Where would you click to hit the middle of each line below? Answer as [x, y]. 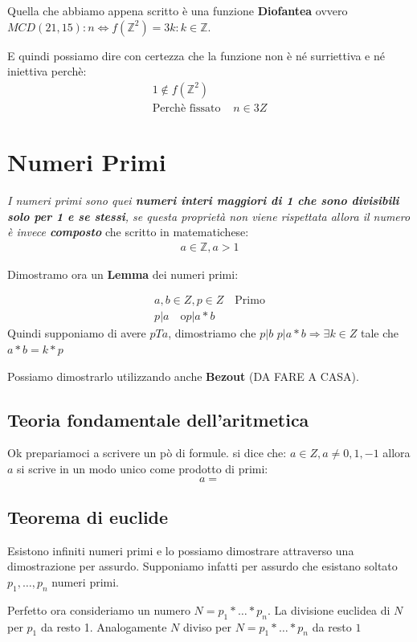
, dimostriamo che [212, 333]
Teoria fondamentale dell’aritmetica [158, 419]
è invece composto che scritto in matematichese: [128, 232]
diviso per [207, 626]
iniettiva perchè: [47, 71]
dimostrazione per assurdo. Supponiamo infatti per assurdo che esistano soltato [202, 566]
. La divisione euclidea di [329, 609]
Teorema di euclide [88, 517]
